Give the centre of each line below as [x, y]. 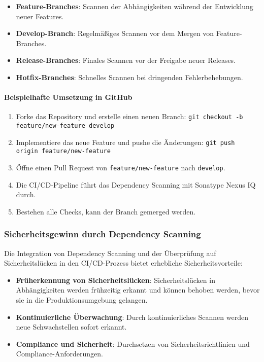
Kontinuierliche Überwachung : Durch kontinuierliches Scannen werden [132, 317]
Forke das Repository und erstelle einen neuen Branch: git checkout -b [129, 116]
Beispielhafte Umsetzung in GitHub [68, 97]
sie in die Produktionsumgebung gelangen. [82, 300]
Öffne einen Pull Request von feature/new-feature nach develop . [121, 167]
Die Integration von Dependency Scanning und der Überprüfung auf [110, 253]
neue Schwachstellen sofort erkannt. [71, 327]
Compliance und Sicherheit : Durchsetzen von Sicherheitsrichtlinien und [133, 343]
